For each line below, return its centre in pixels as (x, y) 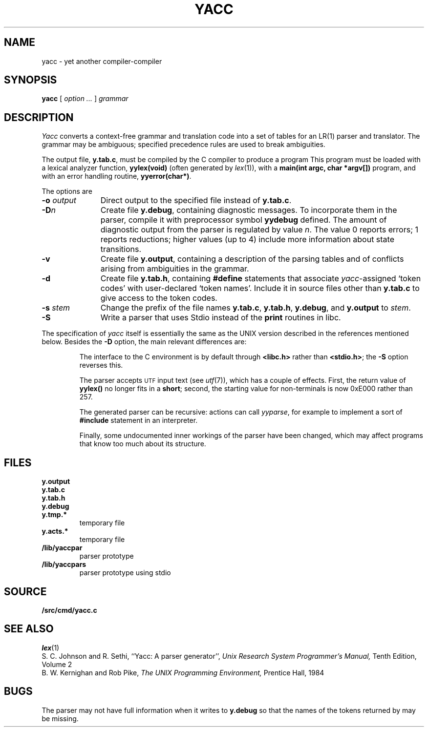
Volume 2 (57, 664)
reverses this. (101, 365)
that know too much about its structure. (143, 444)
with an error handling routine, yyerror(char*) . (117, 176)
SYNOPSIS (31, 80)
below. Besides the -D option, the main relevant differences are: (144, 342)
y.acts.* (55, 531)
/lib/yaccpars (64, 564)
